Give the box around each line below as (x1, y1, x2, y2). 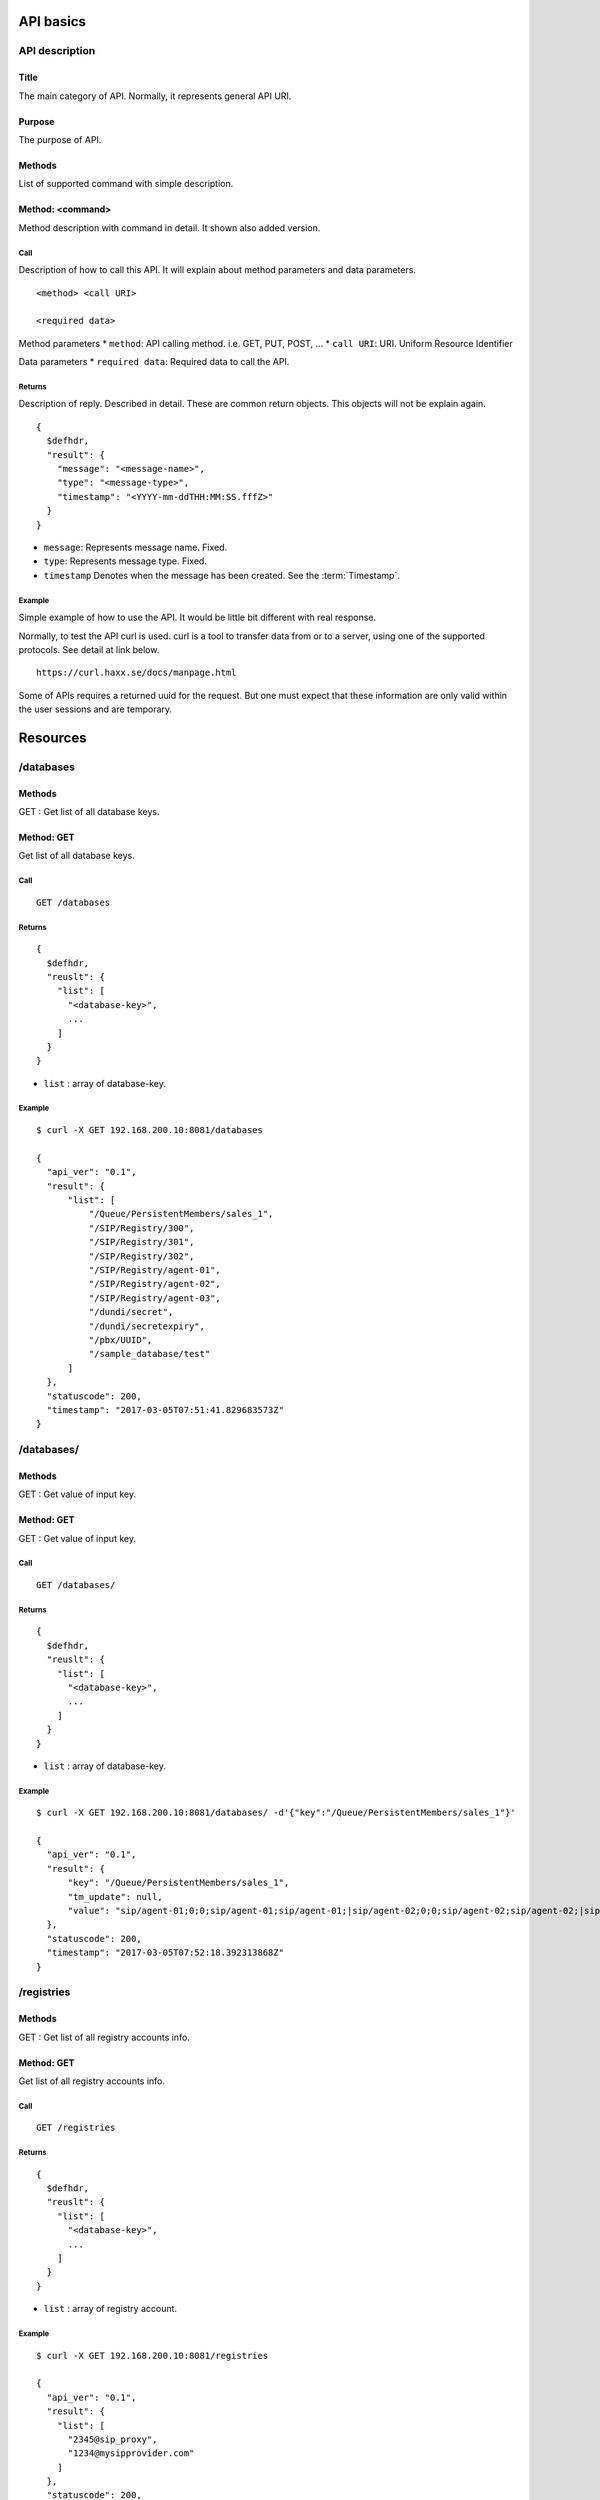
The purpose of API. (18, 133, 102, 145)
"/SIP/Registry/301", (88, 1236, 195, 1248)
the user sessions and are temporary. (18, 703, 173, 715)
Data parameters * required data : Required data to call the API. (18, 356, 290, 368)
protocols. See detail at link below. (18, 643, 160, 655)
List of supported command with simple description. (18, 178, 234, 190)
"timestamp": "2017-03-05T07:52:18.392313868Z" (46, 1947, 285, 1959)
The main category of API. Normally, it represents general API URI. (18, 90, 292, 102)
